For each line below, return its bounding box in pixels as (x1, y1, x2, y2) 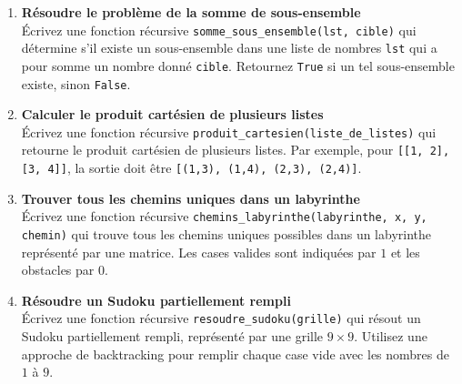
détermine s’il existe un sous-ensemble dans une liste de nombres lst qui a (21, 38, 437, 57)
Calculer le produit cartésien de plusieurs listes (21, 105, 324, 124)
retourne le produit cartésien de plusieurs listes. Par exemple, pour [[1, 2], (21, 140, 450, 159)
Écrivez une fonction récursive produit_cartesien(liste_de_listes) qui (21, 122, 437, 141)
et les (390, 242, 420, 261)
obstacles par (21, 260, 95, 279)
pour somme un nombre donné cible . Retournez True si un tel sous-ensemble (21, 56, 455, 75)
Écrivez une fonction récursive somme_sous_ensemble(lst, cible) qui (21, 20, 417, 39)
